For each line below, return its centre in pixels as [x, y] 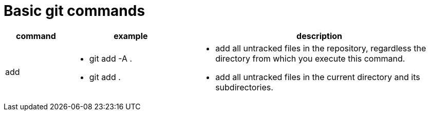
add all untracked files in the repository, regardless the [321, 48]
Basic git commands [74, 11]
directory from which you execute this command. [310, 58]
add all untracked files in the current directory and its [318, 77]
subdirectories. [244, 87]
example [131, 36]
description [320, 36]
